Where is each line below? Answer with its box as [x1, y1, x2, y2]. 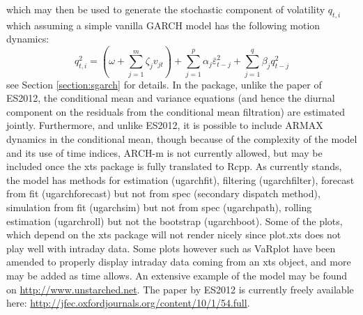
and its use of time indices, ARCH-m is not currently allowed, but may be [6, 145, 323, 160]
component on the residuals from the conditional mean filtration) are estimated [6, 104, 346, 118]
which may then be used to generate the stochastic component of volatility [6, 2, 325, 16]
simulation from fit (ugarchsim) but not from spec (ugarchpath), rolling [6, 200, 312, 215]
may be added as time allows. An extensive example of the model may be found [6, 268, 348, 283]
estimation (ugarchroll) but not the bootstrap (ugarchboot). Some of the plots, [6, 213, 343, 228]
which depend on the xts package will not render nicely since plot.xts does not [6, 227, 341, 242]
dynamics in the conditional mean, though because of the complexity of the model [6, 132, 357, 146]
